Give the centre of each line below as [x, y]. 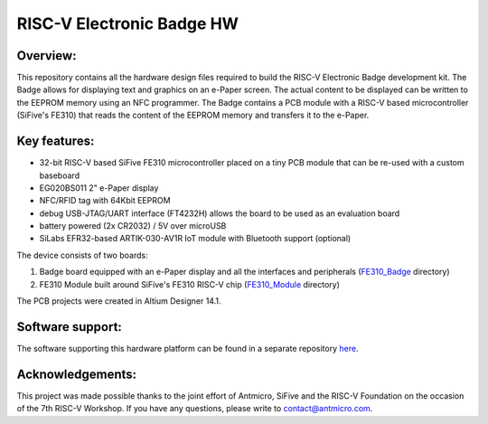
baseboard [60, 175]
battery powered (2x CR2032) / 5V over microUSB [133, 226]
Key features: [56, 141]
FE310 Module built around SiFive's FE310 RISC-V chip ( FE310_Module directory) [190, 284]
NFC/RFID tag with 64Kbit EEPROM [105, 201]
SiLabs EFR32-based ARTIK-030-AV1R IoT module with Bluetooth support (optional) [195, 239]
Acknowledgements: [77, 374]
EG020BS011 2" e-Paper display [99, 188]
